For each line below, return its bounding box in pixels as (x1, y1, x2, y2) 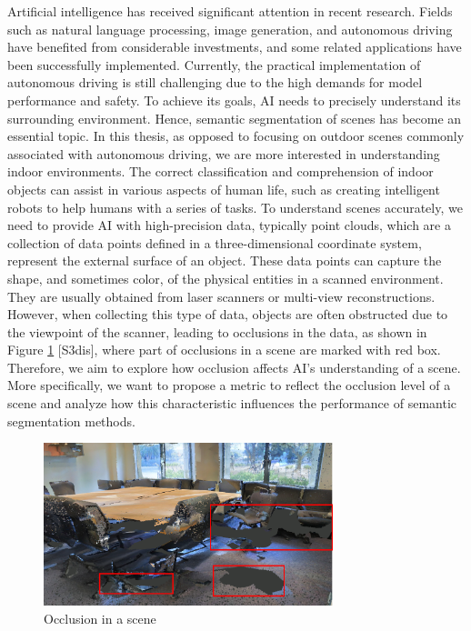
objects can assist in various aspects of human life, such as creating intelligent (7, 179, 440, 198)
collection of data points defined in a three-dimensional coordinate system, (7, 233, 422, 252)
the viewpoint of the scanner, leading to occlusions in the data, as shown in (7, 322, 427, 341)
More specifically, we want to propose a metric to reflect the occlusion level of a (7, 376, 451, 395)
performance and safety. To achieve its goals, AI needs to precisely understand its (7, 90, 461, 109)
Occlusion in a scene (44, 608, 156, 627)
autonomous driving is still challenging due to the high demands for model (7, 73, 423, 92)
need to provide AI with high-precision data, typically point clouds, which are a (7, 215, 451, 235)
